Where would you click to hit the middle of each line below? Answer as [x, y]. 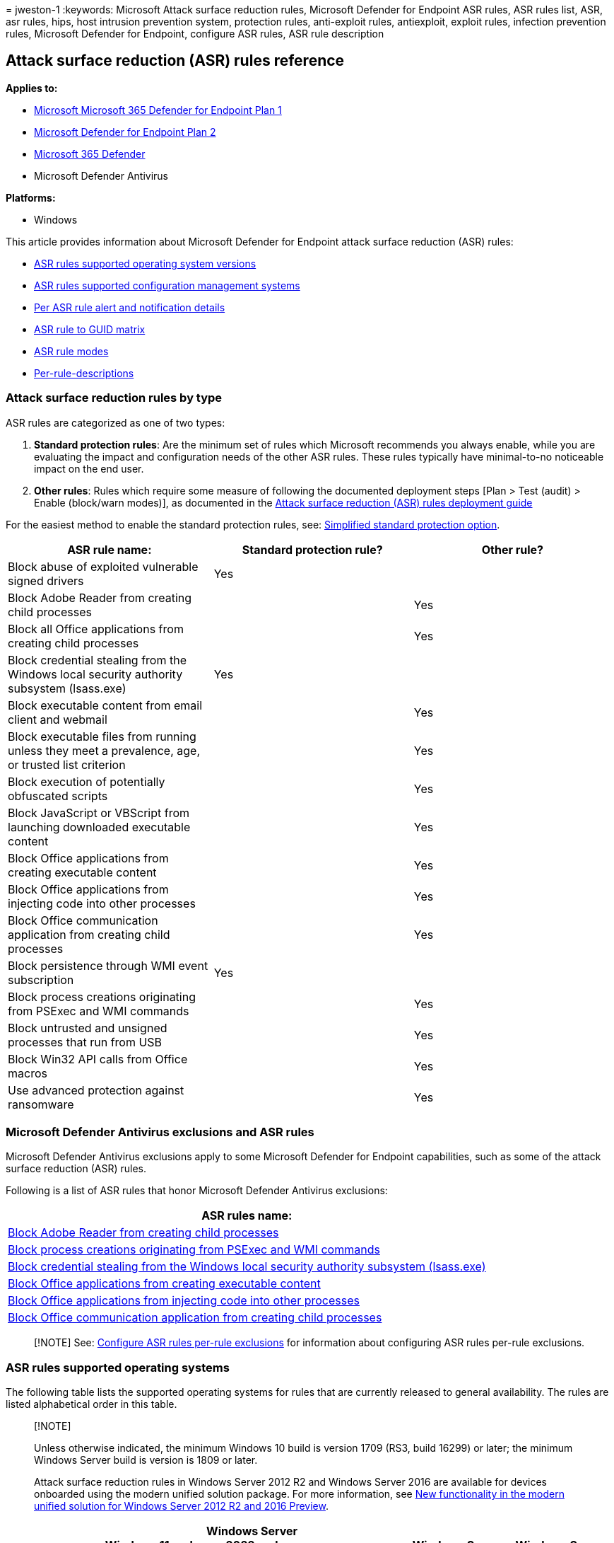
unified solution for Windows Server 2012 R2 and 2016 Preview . [181, 1506]
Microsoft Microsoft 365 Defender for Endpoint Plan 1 [158, 110]
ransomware [41, 1104]
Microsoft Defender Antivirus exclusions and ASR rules [160, 1132]
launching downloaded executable [99, 827]
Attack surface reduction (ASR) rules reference [175, 61]
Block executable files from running [102, 736]
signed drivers [46, 580]
